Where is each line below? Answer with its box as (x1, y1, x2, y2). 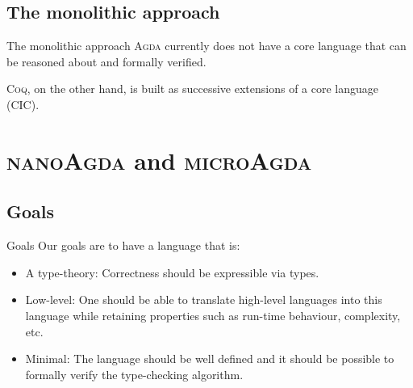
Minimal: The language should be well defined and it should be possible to (25, 350, 394, 367)
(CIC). (6, 95, 40, 112)
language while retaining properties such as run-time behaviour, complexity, (25, 306, 401, 323)
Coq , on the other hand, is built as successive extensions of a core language (6, 80, 379, 97)
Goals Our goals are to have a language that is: (6, 237, 240, 254)
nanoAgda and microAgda (6, 143, 312, 176)
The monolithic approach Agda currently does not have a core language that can (6, 37, 407, 54)
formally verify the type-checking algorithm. (25, 365, 244, 382)
